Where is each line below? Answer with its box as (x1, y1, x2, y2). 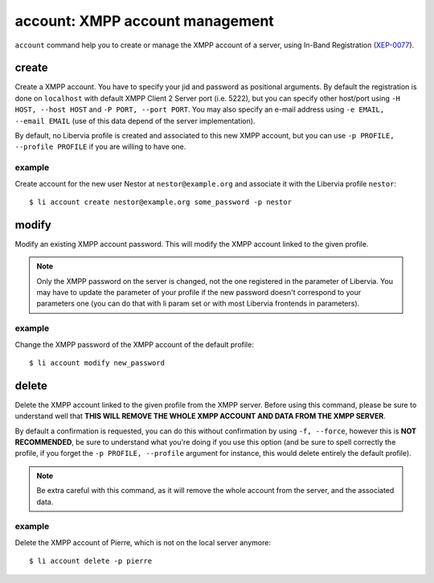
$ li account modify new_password (29, 358, 165, 367)
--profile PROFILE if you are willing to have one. (14, 142, 186, 152)
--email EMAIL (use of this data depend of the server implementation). (14, 116, 256, 125)
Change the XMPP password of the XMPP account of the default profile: (14, 339, 255, 349)
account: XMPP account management (14, 12, 275, 30)
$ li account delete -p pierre (29, 556, 153, 566)
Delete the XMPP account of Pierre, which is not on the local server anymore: (14, 537, 271, 547)
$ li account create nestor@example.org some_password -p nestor (29, 197, 293, 207)
